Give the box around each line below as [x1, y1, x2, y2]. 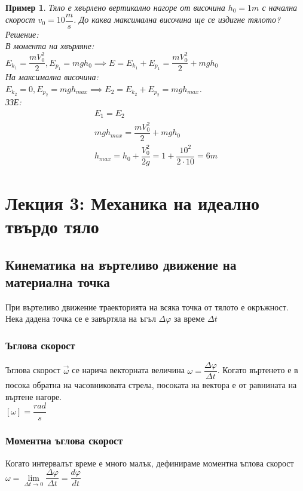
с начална [262, 1, 298, 13]
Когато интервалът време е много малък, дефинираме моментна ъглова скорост [5, 456, 294, 469]
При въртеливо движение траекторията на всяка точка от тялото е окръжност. [5, 300, 289, 313]
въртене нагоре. [5, 390, 62, 402]
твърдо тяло [5, 214, 99, 239]
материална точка [5, 273, 110, 291]
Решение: [5, 28, 39, 40]
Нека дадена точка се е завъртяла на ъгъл [5, 312, 156, 325]
